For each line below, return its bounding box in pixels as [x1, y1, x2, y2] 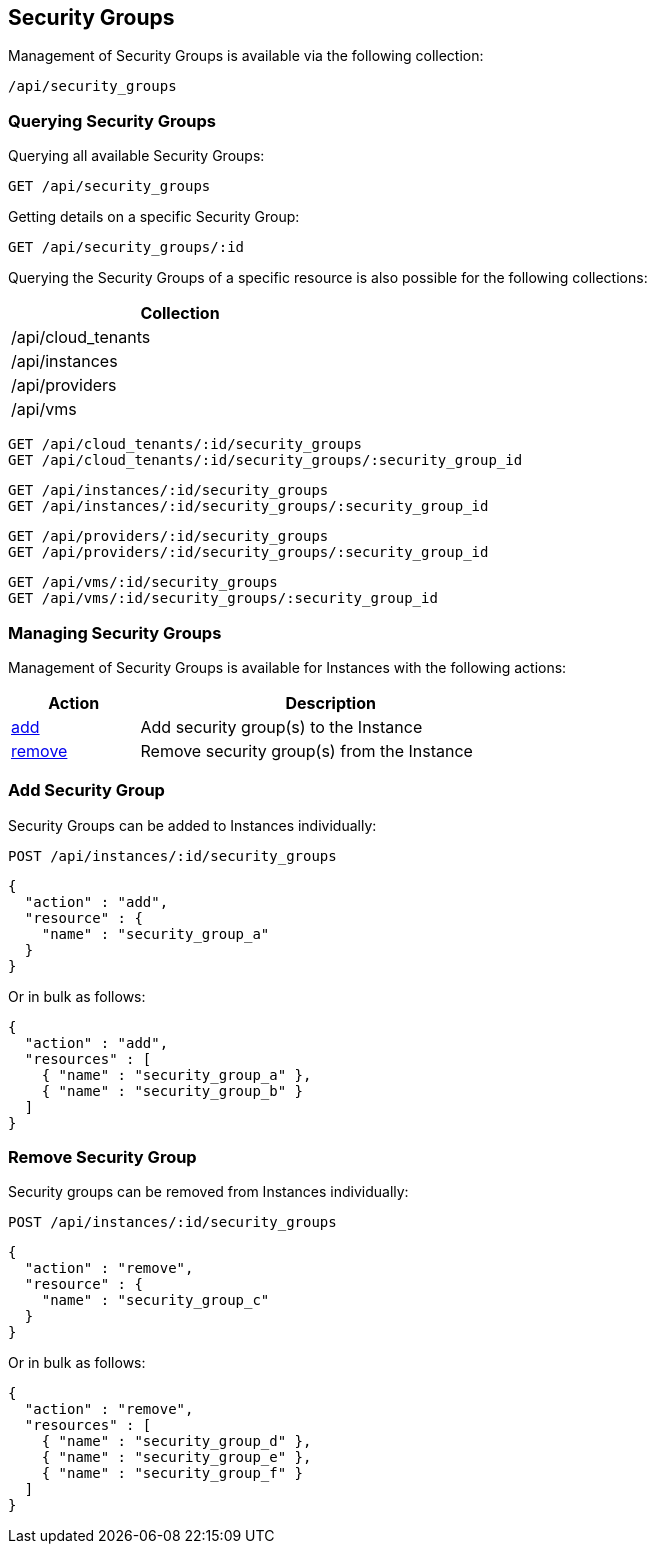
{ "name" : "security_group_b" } [41, 1082, 304, 1099]
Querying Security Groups [8, 110, 216, 131]
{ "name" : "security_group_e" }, [41, 1449, 312, 1466]
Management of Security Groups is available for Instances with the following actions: [8, 658, 567, 676]
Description [285, 692, 376, 713]
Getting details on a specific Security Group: [8, 208, 300, 226]
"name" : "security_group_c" [41, 1292, 270, 1309]
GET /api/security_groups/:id [8, 239, 245, 256]
